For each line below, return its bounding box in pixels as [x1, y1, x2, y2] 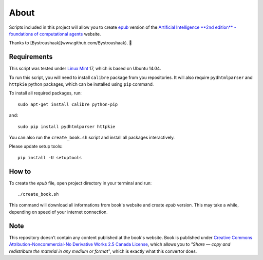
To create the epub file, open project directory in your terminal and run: [9, 180, 152, 186]
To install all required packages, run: [9, 90, 82, 96]
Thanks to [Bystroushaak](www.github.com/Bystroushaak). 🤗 [9, 40, 132, 46]
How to [9, 167, 31, 175]
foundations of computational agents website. [9, 31, 101, 37]
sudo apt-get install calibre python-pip [18, 101, 118, 107]
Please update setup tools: [9, 144, 63, 149]
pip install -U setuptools [18, 155, 82, 160]
